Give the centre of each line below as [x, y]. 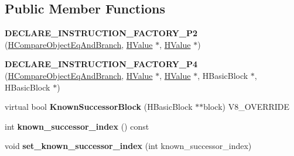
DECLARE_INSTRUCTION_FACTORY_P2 [101, 33]
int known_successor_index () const [77, 126]
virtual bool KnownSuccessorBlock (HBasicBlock [99, 107]
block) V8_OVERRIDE [247, 107]
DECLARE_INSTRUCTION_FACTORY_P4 [101, 64]
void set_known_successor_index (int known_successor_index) [128, 146]
